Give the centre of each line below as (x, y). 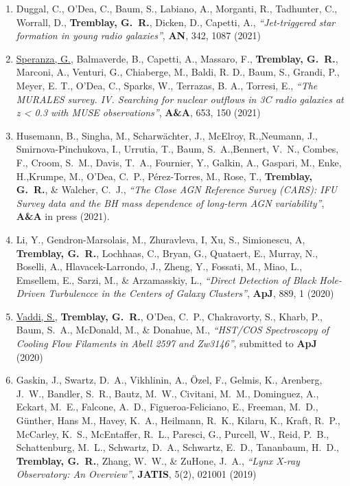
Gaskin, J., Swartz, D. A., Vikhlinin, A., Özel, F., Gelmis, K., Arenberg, (169, 380)
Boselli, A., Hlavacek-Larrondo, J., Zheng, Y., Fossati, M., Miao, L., (159, 266)
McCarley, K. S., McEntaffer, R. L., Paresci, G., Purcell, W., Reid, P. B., (173, 433)
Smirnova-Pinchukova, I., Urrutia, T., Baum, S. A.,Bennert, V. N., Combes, (177, 149)
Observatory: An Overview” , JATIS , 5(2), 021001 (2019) (136, 474)
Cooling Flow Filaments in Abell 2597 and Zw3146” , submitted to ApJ (166, 343)
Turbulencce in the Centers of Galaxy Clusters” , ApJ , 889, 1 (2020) (191, 293)
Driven (31, 293)
